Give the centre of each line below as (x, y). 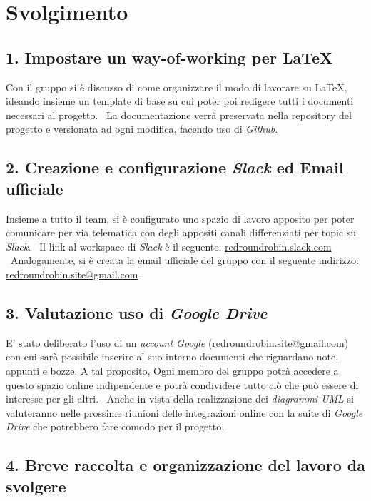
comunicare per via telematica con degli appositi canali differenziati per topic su (181, 232)
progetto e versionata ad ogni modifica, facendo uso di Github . (142, 129)
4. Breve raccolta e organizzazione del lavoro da (185, 465)
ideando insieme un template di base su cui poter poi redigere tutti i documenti (180, 101)
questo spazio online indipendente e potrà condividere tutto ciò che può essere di (182, 384)
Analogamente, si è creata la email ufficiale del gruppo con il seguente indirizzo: (184, 260)
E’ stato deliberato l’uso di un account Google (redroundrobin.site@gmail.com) (177, 342)
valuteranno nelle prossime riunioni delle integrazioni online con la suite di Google (184, 412)
